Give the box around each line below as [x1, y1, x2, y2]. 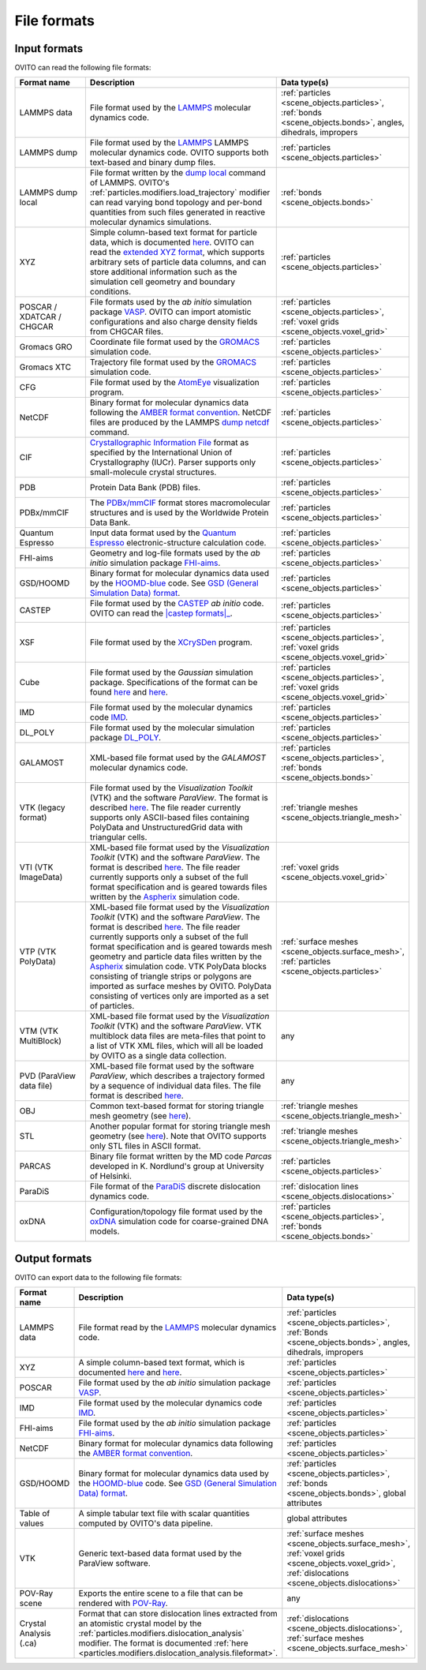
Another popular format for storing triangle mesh [89, 1121, 271, 1132]
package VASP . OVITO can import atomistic [89, 306, 252, 317]
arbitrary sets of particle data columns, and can [89, 256, 267, 268]
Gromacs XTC [19, 361, 71, 373]
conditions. [89, 286, 132, 298]
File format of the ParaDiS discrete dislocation [89, 1181, 260, 1192]
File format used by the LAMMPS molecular [89, 103, 252, 114]
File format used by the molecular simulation [89, 722, 256, 733]
